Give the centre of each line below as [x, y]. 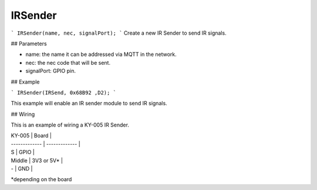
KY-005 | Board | [31, 136]
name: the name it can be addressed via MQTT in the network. [101, 54]
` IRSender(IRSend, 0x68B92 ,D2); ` [64, 92]
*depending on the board [41, 179]
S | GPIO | [23, 152]
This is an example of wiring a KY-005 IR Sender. [70, 125]
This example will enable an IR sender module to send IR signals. [89, 104]
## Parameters [29, 44]
